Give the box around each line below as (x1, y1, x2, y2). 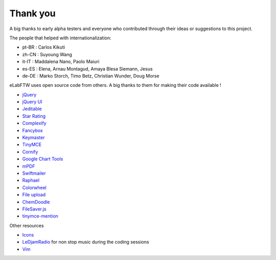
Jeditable (22, 106, 42, 112)
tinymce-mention (22, 213, 59, 219)
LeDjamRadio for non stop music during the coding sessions (22, 239, 149, 245)
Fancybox (22, 127, 43, 133)
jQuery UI (22, 99, 43, 105)
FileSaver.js (22, 206, 47, 212)
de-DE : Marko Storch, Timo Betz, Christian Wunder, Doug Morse (22, 73, 159, 79)
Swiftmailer (22, 170, 46, 176)
